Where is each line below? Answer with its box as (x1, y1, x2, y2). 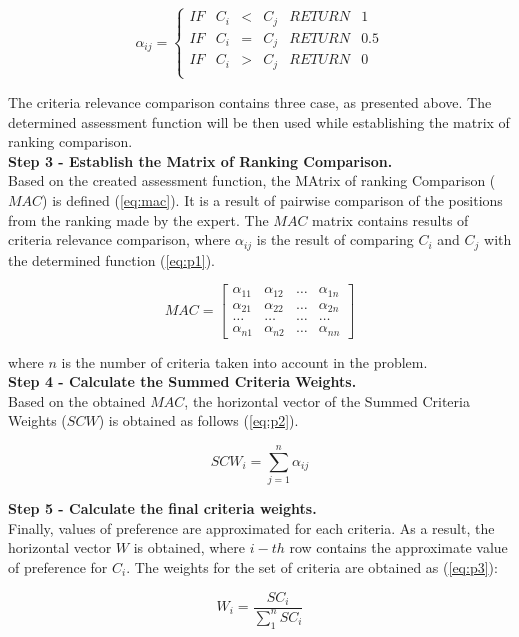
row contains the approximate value (289, 537, 508, 558)
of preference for (8, 556, 108, 577)
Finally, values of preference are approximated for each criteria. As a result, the (8, 517, 495, 538)
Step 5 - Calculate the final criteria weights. (8, 498, 317, 519)
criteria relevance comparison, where (8, 229, 231, 250)
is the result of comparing (256, 229, 414, 250)
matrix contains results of (312, 209, 469, 230)
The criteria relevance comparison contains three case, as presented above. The (8, 91, 492, 112)
